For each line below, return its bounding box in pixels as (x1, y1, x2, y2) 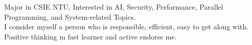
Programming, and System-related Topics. (4, 11, 136, 22)
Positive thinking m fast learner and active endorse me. (4, 31, 177, 41)
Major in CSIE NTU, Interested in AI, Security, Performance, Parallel (4, 2, 223, 12)
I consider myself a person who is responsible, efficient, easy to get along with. (4, 21, 248, 32)
